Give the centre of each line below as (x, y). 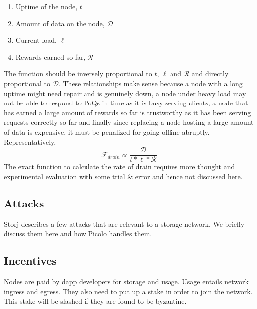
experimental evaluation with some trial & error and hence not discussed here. (123, 176)
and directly (210, 73)
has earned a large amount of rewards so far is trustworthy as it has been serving (128, 112)
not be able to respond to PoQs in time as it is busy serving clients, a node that (126, 103)
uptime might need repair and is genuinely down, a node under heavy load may (125, 93)
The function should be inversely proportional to (78, 73)
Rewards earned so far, (50, 56)
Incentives (30, 260)
